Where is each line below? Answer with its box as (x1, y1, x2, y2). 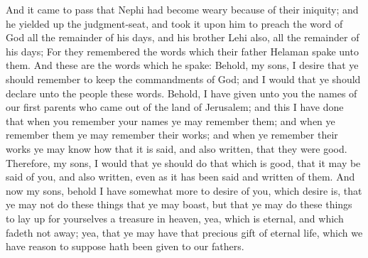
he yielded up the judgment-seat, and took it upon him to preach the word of (6, 16, 343, 31)
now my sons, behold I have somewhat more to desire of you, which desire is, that (6, 183, 362, 198)
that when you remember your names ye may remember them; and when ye (6, 113, 335, 128)
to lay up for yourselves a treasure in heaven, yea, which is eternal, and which (6, 210, 344, 225)
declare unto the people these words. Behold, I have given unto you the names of (6, 85, 357, 100)
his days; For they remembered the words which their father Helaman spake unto (6, 43, 359, 58)
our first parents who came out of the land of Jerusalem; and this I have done (6, 100, 344, 114)
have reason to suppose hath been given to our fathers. (6, 239, 244, 254)
